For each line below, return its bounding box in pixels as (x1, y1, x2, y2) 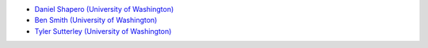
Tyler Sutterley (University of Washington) (34, 26, 172, 35)
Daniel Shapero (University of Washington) (34, 5, 174, 13)
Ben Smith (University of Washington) (34, 16, 158, 25)
